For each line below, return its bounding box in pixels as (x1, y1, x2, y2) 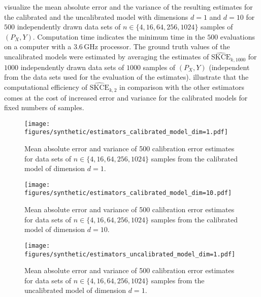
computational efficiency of (4, 82, 88, 92)
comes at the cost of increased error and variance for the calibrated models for (4, 92, 248, 103)
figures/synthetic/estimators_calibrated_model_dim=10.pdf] (24, 189, 232, 197)
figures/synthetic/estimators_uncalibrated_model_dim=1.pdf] (24, 250, 236, 258)
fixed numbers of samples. (4, 102, 84, 113)
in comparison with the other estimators (119, 82, 245, 92)
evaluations (220, 31, 255, 42)
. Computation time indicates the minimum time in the (32, 31, 205, 42)
